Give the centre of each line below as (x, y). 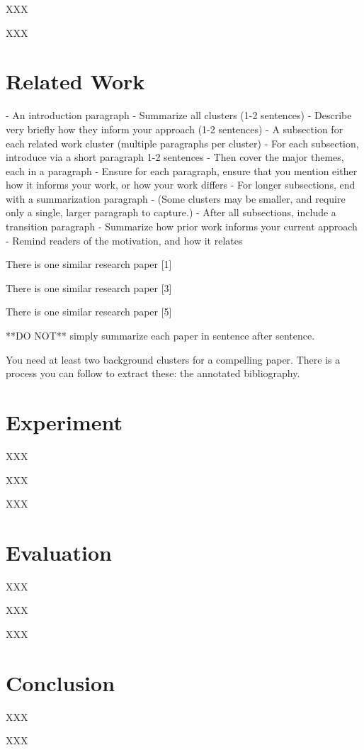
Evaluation (59, 552)
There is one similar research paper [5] (89, 312)
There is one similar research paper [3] (89, 287)
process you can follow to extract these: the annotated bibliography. (153, 373)
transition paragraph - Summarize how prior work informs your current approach (182, 226)
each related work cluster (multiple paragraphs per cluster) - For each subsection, (182, 143)
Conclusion (61, 682)
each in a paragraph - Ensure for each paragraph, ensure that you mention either (182, 170)
